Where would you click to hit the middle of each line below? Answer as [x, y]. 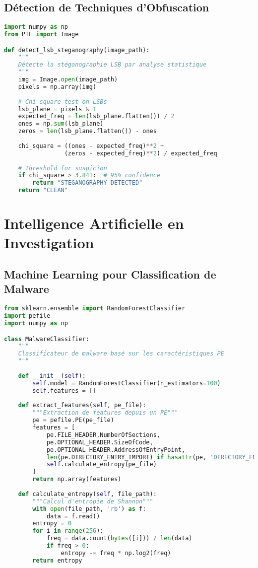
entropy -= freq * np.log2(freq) [116, 553]
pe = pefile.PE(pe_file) [73, 420]
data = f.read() [73, 516]
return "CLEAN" [43, 190]
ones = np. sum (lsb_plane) [61, 124]
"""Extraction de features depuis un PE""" [105, 413]
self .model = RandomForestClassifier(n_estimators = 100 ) [127, 383]
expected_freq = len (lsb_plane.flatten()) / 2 [96, 116]
